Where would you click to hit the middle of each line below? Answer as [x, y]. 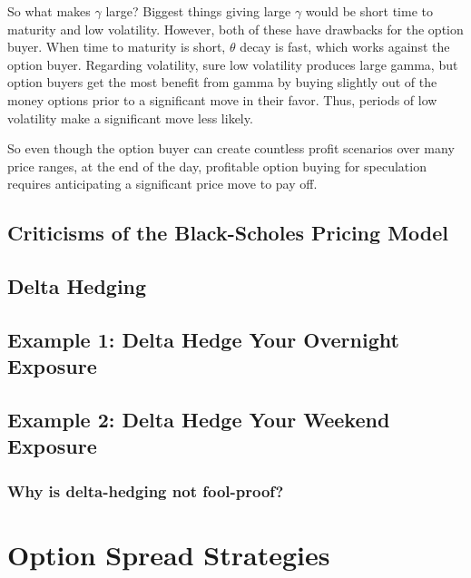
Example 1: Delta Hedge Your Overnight [203, 339]
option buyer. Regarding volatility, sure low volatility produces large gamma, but [233, 64]
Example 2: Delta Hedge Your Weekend [199, 420]
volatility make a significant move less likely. [130, 118]
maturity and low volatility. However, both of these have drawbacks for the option [235, 29]
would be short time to [369, 11]
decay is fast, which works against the [345, 47]
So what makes [49, 11]
